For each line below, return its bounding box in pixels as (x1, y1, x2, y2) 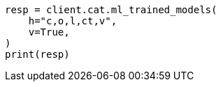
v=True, (28, 26, 70, 38)
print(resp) (5, 49, 70, 60)
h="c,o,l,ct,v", (28, 15, 117, 26)
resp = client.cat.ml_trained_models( (5, 4, 218, 15)
